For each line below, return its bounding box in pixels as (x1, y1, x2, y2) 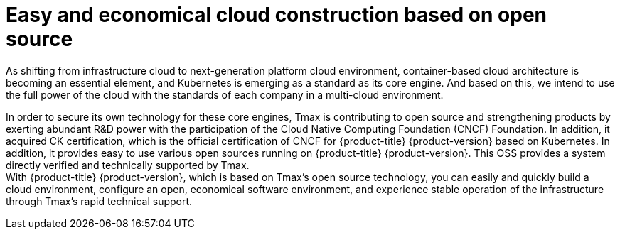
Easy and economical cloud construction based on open (6, 3, 547, 27)
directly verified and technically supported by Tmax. (6, 158, 250, 171)
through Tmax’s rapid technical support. (6, 195, 193, 207)
